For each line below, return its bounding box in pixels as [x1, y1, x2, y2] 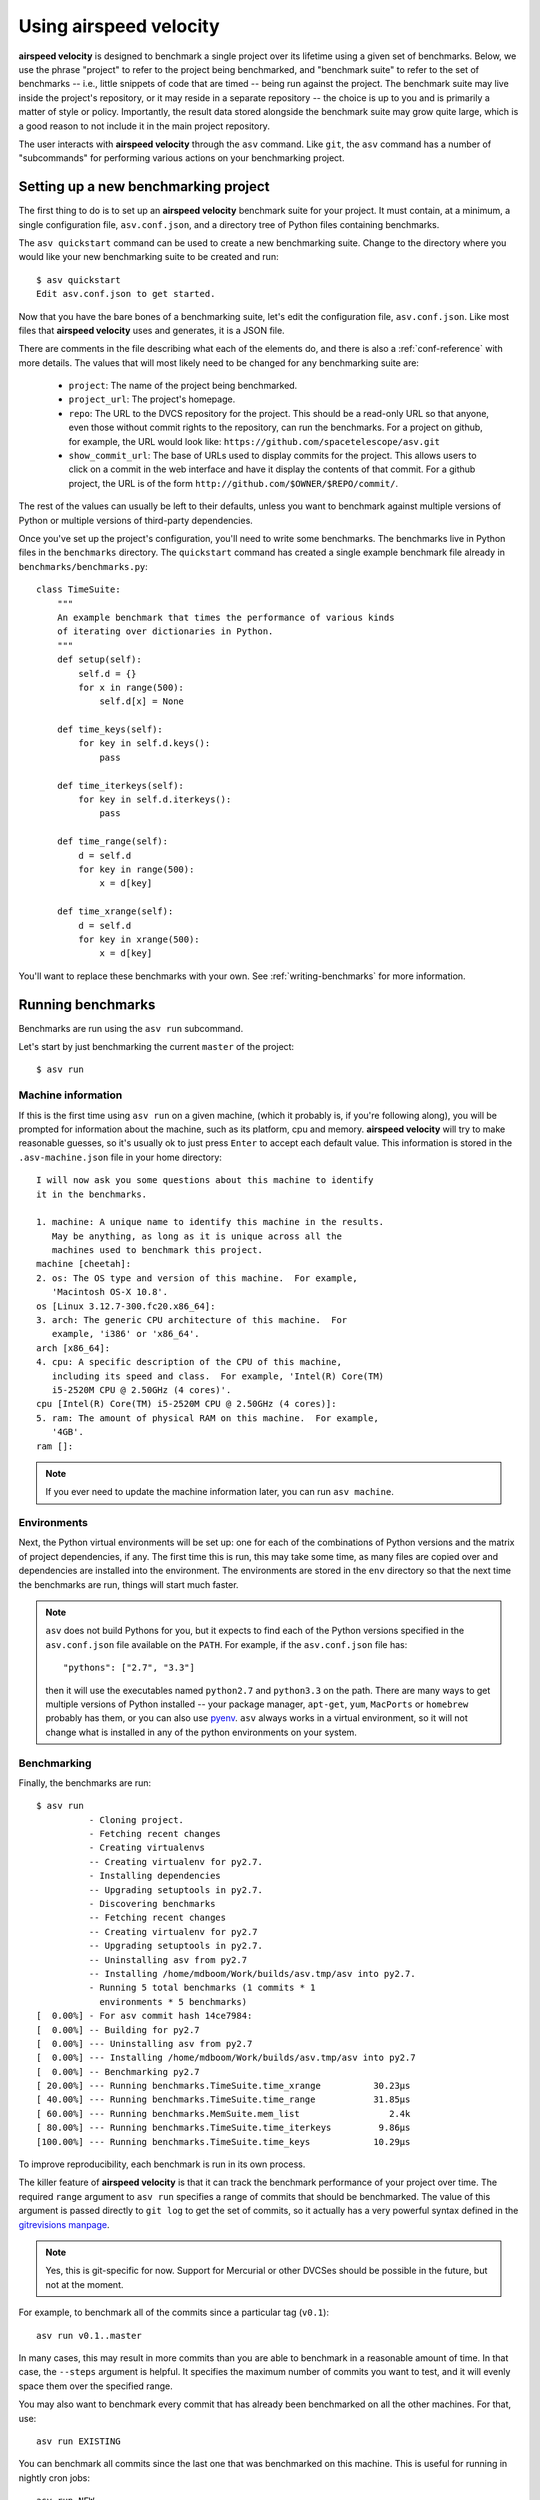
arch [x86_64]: [36, 1342, 111, 1354]
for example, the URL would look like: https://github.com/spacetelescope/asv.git [68, 435, 440, 447]
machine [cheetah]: [36, 1258, 132, 1270]
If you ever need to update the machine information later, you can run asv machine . [45, 1486, 394, 1498]
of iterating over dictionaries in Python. [56, 626, 274, 637]
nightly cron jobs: [18, 2471, 90, 2484]
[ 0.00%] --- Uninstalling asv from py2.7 [36, 2038, 253, 2049]
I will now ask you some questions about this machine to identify [36, 1175, 374, 1186]
